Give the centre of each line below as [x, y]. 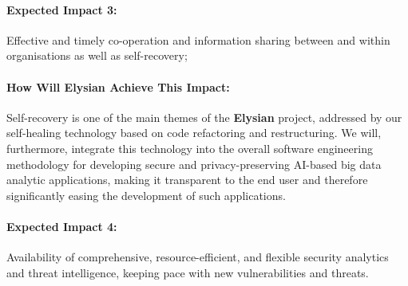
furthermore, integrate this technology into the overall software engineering [190, 148]
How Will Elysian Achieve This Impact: [118, 86]
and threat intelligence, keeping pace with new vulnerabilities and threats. [188, 272]
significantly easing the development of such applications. [146, 195]
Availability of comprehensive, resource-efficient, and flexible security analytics [198, 257]
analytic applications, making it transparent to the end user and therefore [187, 180]
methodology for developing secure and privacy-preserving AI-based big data [194, 164]
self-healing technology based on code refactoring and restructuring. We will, [194, 133]
